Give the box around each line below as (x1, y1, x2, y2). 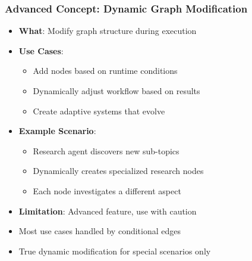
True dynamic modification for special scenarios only (18, 244, 211, 257)
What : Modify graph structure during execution (18, 24, 197, 37)
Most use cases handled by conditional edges (18, 225, 181, 237)
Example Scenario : (18, 125, 96, 137)
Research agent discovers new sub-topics (33, 144, 179, 157)
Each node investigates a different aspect (33, 184, 181, 197)
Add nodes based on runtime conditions (33, 64, 178, 77)
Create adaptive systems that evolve (33, 104, 165, 117)
